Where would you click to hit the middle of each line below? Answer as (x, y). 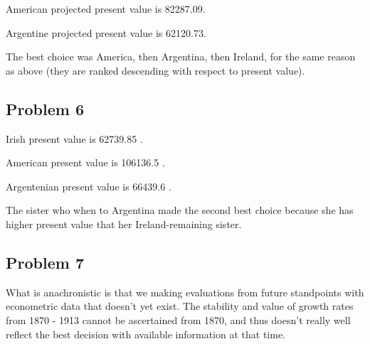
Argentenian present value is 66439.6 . (89, 186)
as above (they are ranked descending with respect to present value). (155, 70)
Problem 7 (45, 262)
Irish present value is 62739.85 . (74, 138)
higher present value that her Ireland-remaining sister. (124, 224)
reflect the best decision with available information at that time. (146, 334)
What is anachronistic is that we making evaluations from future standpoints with (185, 292)
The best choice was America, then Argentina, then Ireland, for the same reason (181, 57)
